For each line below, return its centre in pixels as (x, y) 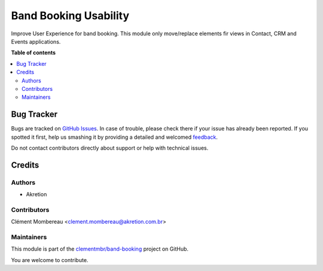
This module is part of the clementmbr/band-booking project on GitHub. (100, 249)
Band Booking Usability (70, 16)
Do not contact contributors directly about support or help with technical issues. (110, 148)
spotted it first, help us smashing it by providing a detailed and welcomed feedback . (115, 137)
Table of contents (33, 53)
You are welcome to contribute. (50, 260)
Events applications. (36, 41)
